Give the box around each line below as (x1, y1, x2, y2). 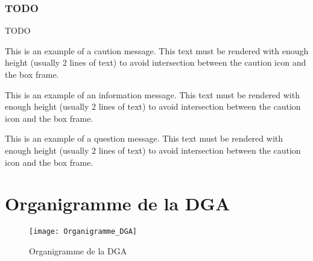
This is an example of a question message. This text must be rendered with (5, 132, 283, 145)
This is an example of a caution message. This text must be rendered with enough (5, 44, 309, 57)
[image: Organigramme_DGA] (29, 227, 137, 236)
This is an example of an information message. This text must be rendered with (5, 88, 300, 101)
